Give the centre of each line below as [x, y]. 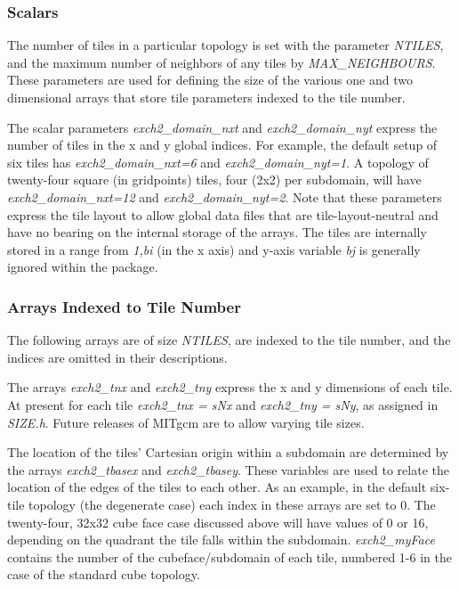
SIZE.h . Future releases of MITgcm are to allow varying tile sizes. [186, 422]
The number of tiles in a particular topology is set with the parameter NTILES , [225, 45]
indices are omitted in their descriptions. [117, 357]
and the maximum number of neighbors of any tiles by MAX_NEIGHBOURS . [221, 62]
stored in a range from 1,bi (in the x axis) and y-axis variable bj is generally [214, 249]
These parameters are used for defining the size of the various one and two [210, 80]
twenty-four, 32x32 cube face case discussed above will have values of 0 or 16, [218, 522]
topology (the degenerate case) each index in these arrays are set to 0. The [232, 504]
